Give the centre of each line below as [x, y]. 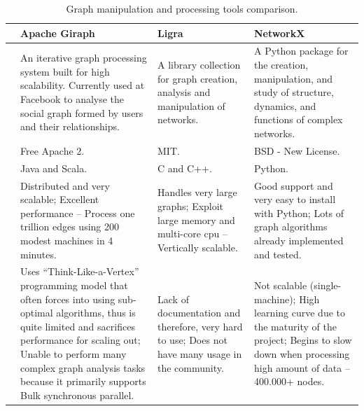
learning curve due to [300, 313]
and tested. [278, 254]
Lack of [173, 299]
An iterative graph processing [84, 58]
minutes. [38, 254]
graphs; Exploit [191, 205]
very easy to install [295, 199]
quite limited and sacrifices [78, 326]
